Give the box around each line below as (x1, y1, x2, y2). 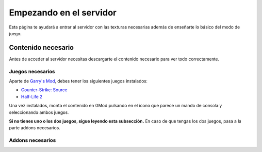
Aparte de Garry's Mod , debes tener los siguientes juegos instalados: (9, 78, 148, 84)
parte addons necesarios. (9, 125, 61, 131)
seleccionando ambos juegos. (9, 109, 69, 115)
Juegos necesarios (9, 68, 55, 75)
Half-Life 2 (21, 94, 43, 99)
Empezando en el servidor (9, 7, 116, 18)
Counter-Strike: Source (21, 87, 67, 93)
